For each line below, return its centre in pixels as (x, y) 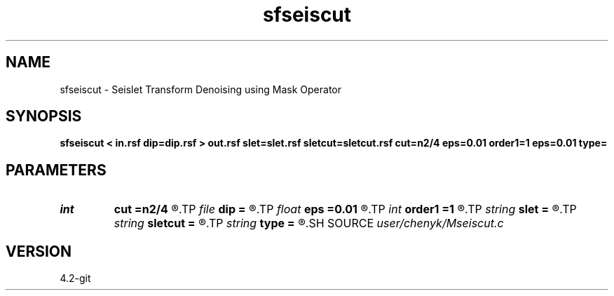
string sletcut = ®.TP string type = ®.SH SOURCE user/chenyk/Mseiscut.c (309, 223)
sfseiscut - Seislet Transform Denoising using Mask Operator (200, 89)
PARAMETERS (56, 170)
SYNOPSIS (44, 116)
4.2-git (75, 278)
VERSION (39, 251)
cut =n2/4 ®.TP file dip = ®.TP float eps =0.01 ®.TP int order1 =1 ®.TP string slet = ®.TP (345, 209)
